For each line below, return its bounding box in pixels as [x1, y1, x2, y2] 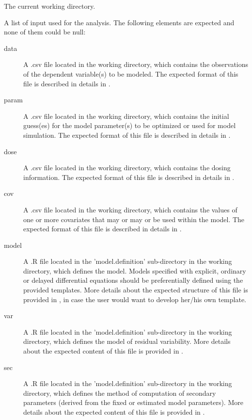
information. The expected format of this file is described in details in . [23, 172, 235, 182]
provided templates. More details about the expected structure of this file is [23, 285, 248, 295]
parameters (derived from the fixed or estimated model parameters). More [23, 397, 243, 407]
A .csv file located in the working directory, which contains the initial [23, 111, 229, 121]
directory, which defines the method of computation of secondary [23, 388, 216, 398]
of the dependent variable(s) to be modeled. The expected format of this [23, 68, 238, 79]
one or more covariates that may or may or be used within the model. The [23, 214, 245, 224]
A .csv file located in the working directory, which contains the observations [23, 59, 249, 69]
